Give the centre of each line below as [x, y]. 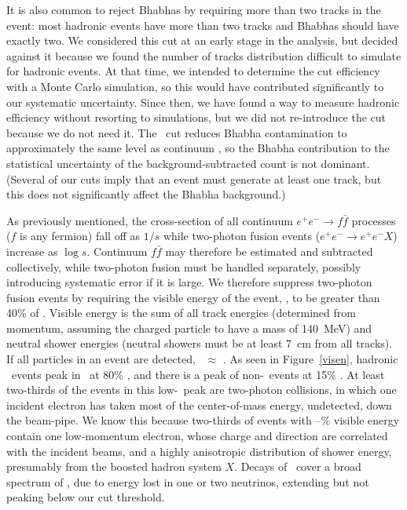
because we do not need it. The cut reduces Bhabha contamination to [177, 132]
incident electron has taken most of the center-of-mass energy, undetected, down [199, 404]
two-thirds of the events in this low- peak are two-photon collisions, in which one [202, 390]
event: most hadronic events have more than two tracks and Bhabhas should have [203, 25]
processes [374, 220]
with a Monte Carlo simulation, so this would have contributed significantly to [195, 86]
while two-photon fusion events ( [242, 236]
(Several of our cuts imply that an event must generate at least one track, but [194, 178]
